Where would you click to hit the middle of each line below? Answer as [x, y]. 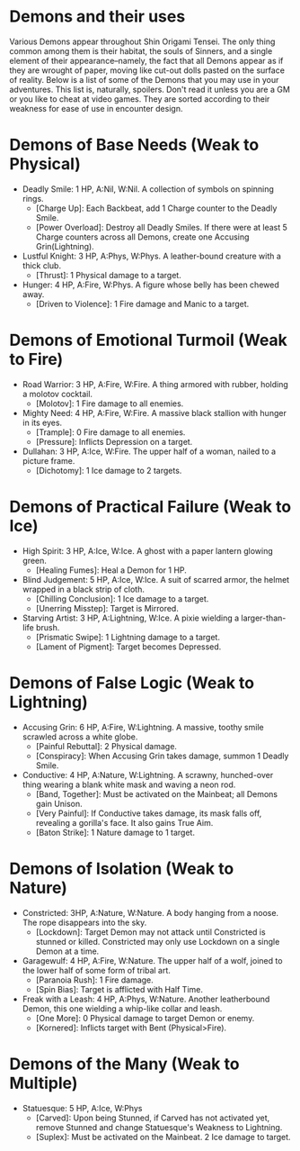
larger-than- [264, 618]
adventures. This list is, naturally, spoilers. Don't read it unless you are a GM [150, 89]
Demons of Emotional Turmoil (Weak [148, 340]
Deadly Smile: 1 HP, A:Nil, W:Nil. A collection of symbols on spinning [148, 189]
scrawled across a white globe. [80, 737]
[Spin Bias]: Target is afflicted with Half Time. [119, 989]
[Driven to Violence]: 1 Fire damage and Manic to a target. [142, 304]
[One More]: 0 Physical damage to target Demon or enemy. [145, 1018]
